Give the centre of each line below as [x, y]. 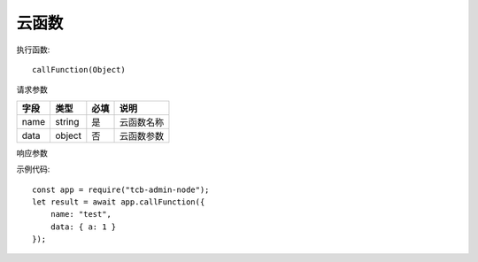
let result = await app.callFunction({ [119, 202]
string [67, 121]
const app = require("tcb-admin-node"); [121, 189]
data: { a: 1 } [83, 227]
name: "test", [81, 214]
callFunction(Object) [79, 69]
